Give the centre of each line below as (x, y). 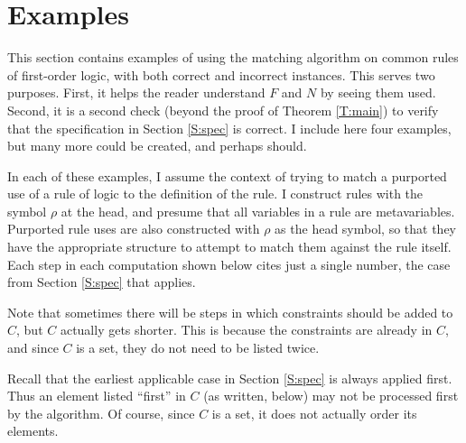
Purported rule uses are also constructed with (134, 229)
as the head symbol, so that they (366, 229)
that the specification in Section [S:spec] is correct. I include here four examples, (229, 128)
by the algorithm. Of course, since (101, 413)
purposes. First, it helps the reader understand (136, 92)
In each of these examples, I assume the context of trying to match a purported (227, 175)
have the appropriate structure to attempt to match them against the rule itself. (229, 247)
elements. (33, 431)
